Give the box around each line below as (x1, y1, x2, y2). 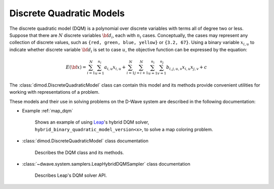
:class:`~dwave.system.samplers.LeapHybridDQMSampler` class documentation (22, 161, 190, 167)
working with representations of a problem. (9, 89, 100, 95)
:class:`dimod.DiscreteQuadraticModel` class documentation (22, 138, 149, 144)
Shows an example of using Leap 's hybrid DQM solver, (35, 119, 150, 125)
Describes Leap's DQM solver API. (35, 172, 107, 178)
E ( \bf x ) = (65, 64, 86, 70)
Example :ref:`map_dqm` (22, 107, 74, 114)
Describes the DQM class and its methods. (35, 149, 124, 156)
